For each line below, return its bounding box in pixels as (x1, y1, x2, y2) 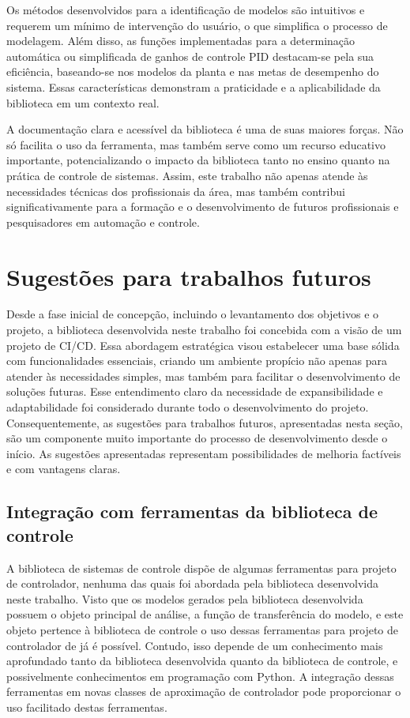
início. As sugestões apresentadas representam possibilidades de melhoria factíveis (6, 445, 401, 461)
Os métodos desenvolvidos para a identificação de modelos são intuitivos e (6, 2, 365, 17)
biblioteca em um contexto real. (6, 94, 160, 111)
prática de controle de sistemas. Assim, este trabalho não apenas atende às (6, 167, 368, 183)
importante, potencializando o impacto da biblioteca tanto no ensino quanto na (6, 152, 390, 168)
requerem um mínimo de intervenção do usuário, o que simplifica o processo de (6, 17, 388, 33)
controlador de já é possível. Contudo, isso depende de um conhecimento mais (6, 637, 383, 653)
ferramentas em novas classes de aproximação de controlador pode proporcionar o (6, 683, 401, 700)
